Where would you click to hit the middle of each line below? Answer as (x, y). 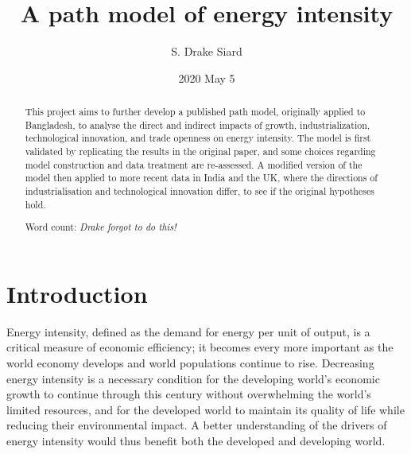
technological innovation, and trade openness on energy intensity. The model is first (198, 138)
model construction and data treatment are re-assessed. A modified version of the (194, 164)
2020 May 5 (207, 78)
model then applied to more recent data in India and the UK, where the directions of (201, 178)
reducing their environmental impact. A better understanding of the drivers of (197, 425)
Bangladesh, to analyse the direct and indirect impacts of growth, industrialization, (198, 124)
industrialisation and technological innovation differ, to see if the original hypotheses (200, 191)
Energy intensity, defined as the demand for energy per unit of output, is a (188, 331)
